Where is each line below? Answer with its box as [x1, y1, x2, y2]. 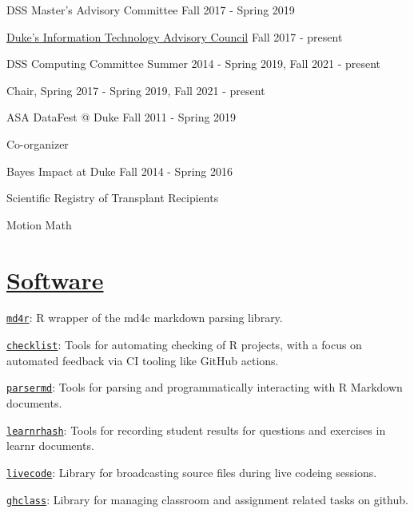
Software [6, 263, 104, 296]
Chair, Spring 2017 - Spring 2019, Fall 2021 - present [6, 82, 265, 98]
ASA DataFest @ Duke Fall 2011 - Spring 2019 [6, 109, 237, 125]
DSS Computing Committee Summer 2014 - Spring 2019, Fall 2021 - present [6, 55, 381, 72]
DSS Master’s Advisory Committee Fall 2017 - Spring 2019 [6, 2, 295, 18]
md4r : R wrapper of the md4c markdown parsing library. [6, 309, 283, 326]
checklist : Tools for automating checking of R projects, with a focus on [6, 336, 362, 353]
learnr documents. [6, 437, 94, 454]
